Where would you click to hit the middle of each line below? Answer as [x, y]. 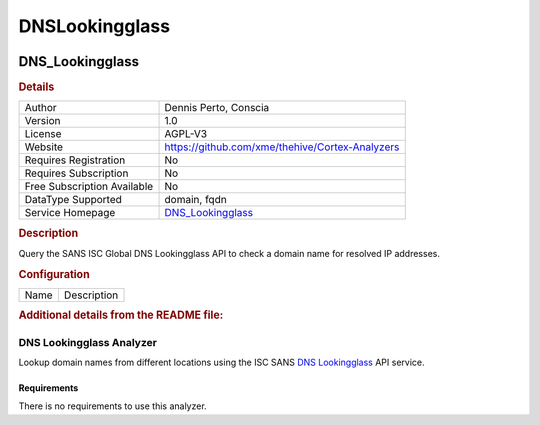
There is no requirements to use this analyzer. [112, 406]
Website [44, 147]
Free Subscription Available [89, 187]
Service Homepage [70, 213]
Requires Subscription [76, 173]
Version [42, 121]
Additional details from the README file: [121, 315]
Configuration [54, 274]
